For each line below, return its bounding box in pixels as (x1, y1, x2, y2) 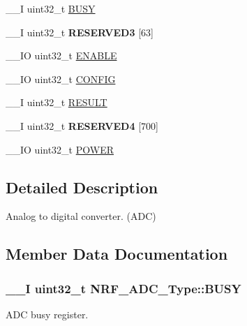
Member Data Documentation (6, 243, 228, 265)
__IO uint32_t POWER (6, 142, 114, 156)
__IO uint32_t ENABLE (6, 48, 117, 63)
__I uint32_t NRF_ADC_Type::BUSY (6, 279, 241, 297)
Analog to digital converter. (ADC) (6, 209, 156, 223)
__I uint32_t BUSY (6, 1, 96, 15)
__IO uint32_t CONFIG (6, 71, 116, 86)
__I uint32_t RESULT (6, 95, 107, 110)
